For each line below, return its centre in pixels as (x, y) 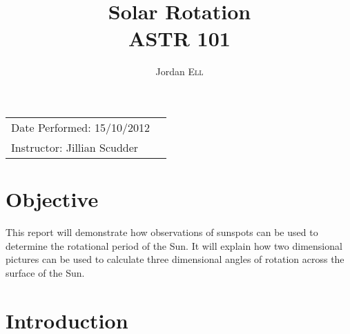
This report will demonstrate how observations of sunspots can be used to (162, 232)
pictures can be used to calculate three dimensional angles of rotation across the (175, 259)
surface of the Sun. (45, 272)
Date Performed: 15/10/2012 (80, 127)
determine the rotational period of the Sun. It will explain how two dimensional (174, 245)
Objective (52, 199)
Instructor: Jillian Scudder (75, 147)
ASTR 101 (179, 38)
